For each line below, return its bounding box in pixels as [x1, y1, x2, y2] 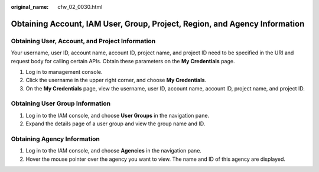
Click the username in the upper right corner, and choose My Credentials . [25, 77, 207, 84]
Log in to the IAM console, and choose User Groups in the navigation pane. [25, 112, 210, 119]
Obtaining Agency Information [11, 135, 100, 143]
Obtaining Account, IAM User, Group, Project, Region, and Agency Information [11, 18, 305, 29]
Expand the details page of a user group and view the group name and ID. [25, 120, 206, 127]
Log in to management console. [25, 68, 103, 75]
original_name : [11, 4, 49, 10]
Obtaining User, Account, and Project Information [11, 37, 156, 45]
